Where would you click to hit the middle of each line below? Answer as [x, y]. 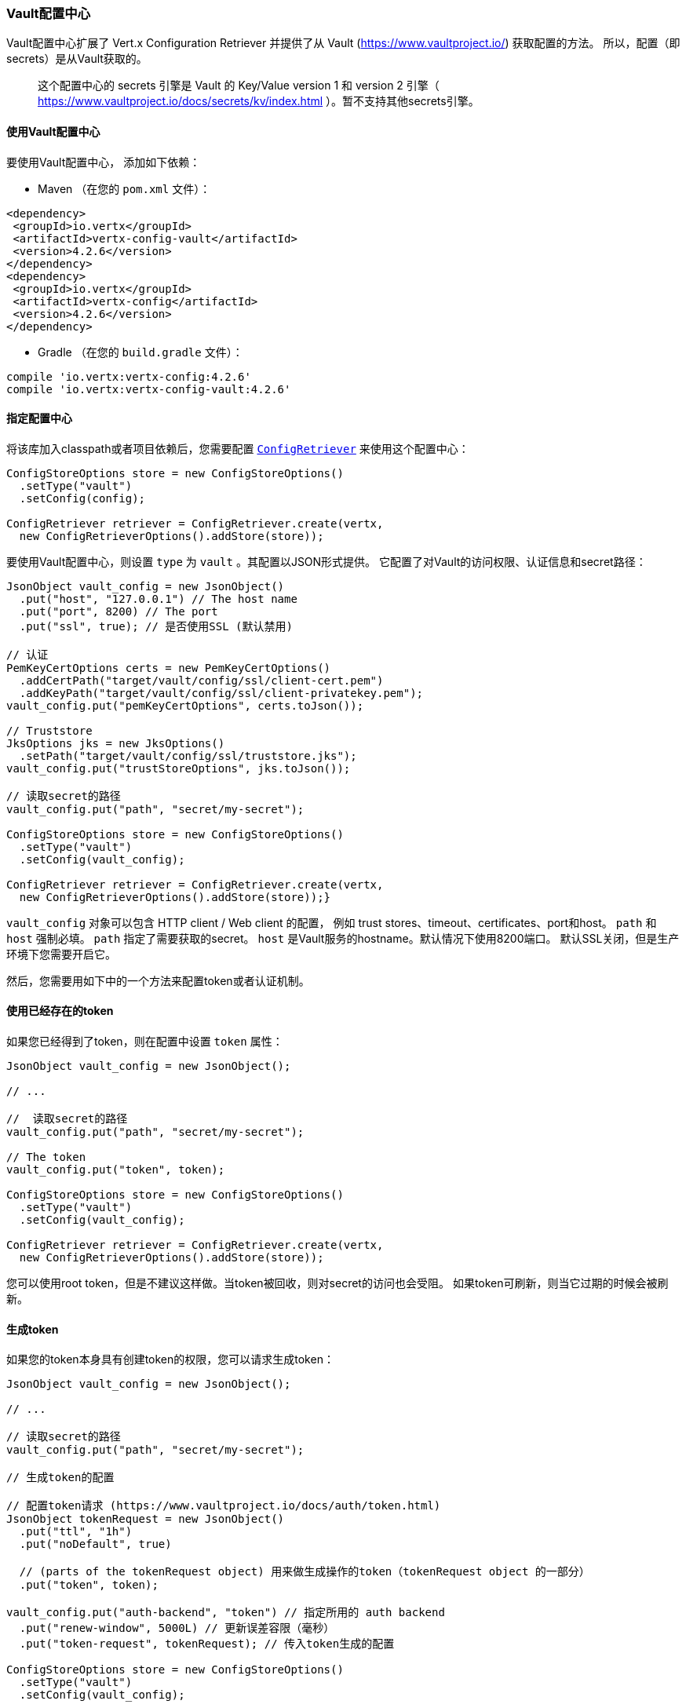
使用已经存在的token [60, 1011]
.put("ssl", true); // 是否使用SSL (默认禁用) [156, 626]
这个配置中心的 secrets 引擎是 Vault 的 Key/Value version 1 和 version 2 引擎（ [239, 86]
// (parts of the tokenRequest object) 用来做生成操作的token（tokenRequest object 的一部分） [305, 1572]
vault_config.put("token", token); [116, 1170]
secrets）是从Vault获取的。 [77, 59]
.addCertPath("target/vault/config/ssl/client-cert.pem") [201, 680]
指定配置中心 [39, 418]
